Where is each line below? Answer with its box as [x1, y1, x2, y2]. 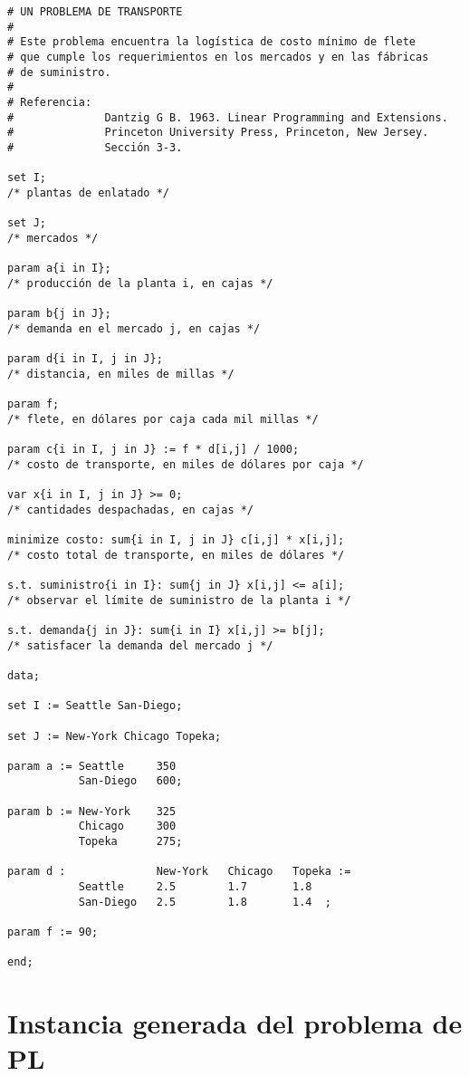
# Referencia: [7, 95, 92, 109]
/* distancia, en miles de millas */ [7, 367, 234, 380]
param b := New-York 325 [7, 804, 177, 818]
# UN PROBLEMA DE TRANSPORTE [7, 5, 183, 18]
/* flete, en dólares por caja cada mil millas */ [7, 412, 319, 426]
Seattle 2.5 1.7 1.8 [78, 880, 312, 894]
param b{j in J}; [7, 307, 111, 321]
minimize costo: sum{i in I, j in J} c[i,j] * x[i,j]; [7, 533, 345, 546]
